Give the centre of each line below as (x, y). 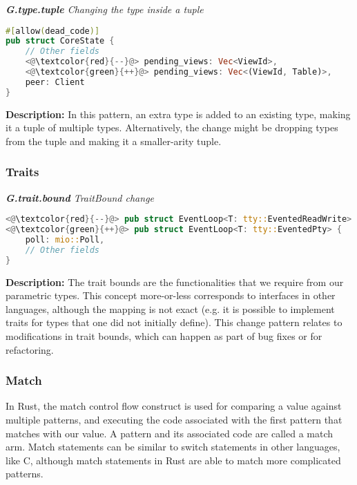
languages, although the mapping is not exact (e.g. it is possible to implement (170, 308)
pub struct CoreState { (60, 41)
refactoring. (30, 349)
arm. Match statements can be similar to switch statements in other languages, (173, 447)
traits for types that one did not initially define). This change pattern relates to (174, 322)
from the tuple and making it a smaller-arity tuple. (114, 141)
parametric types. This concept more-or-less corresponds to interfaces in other (171, 295)
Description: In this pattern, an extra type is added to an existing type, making (178, 114)
